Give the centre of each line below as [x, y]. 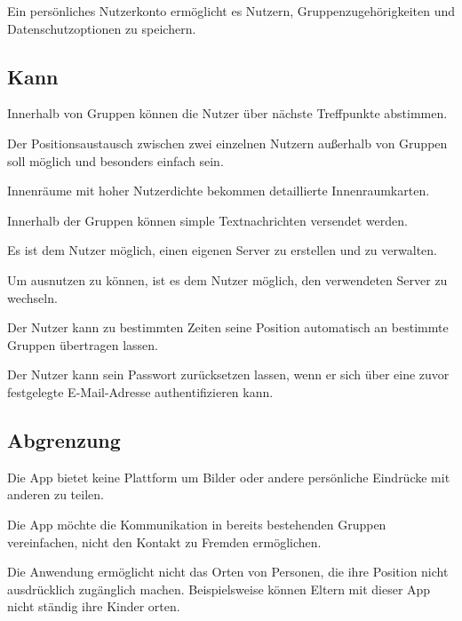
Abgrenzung [64, 439]
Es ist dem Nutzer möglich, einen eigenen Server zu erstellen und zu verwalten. [222, 250]
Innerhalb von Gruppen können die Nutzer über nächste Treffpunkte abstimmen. [227, 113]
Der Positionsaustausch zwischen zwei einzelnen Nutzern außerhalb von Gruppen [227, 143]
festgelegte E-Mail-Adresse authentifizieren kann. [140, 391]
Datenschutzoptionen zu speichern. [102, 28]
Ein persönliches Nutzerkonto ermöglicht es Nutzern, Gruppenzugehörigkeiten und [231, 11]
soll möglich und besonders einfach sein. [115, 160]
